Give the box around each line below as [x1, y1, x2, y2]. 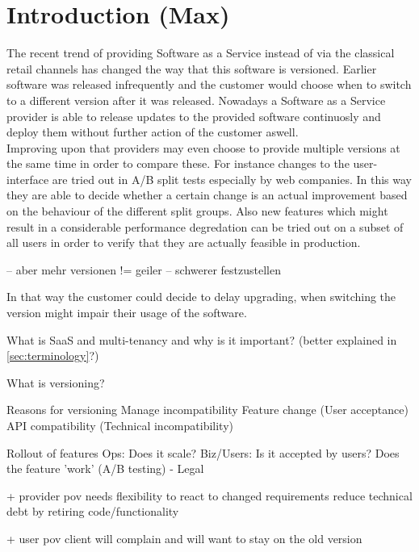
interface [6, 170, 49, 187]
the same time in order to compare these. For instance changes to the [6, 155, 350, 172]
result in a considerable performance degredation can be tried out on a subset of [6, 218, 404, 235]
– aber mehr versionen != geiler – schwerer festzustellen [6, 261, 281, 278]
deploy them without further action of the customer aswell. [6, 123, 299, 140]
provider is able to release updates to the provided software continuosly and [6, 107, 381, 124]
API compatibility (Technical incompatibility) [6, 417, 234, 433]
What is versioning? [6, 374, 105, 391]
